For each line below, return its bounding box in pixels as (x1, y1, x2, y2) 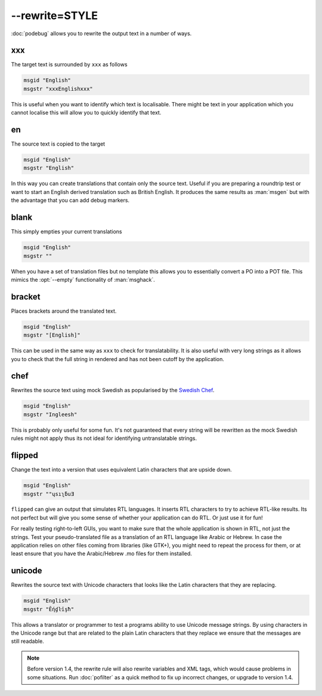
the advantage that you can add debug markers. (11, 197, 130, 204)
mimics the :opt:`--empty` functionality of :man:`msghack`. (11, 276, 155, 283)
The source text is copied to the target (11, 140, 106, 147)
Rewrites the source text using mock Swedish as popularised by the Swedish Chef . (11, 387, 215, 394)
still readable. (11, 638, 44, 645)
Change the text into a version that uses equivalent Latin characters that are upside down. (11, 466, 232, 473)
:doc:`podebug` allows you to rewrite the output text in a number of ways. (11, 30, 192, 37)
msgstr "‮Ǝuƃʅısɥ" (23, 490, 75, 497)
